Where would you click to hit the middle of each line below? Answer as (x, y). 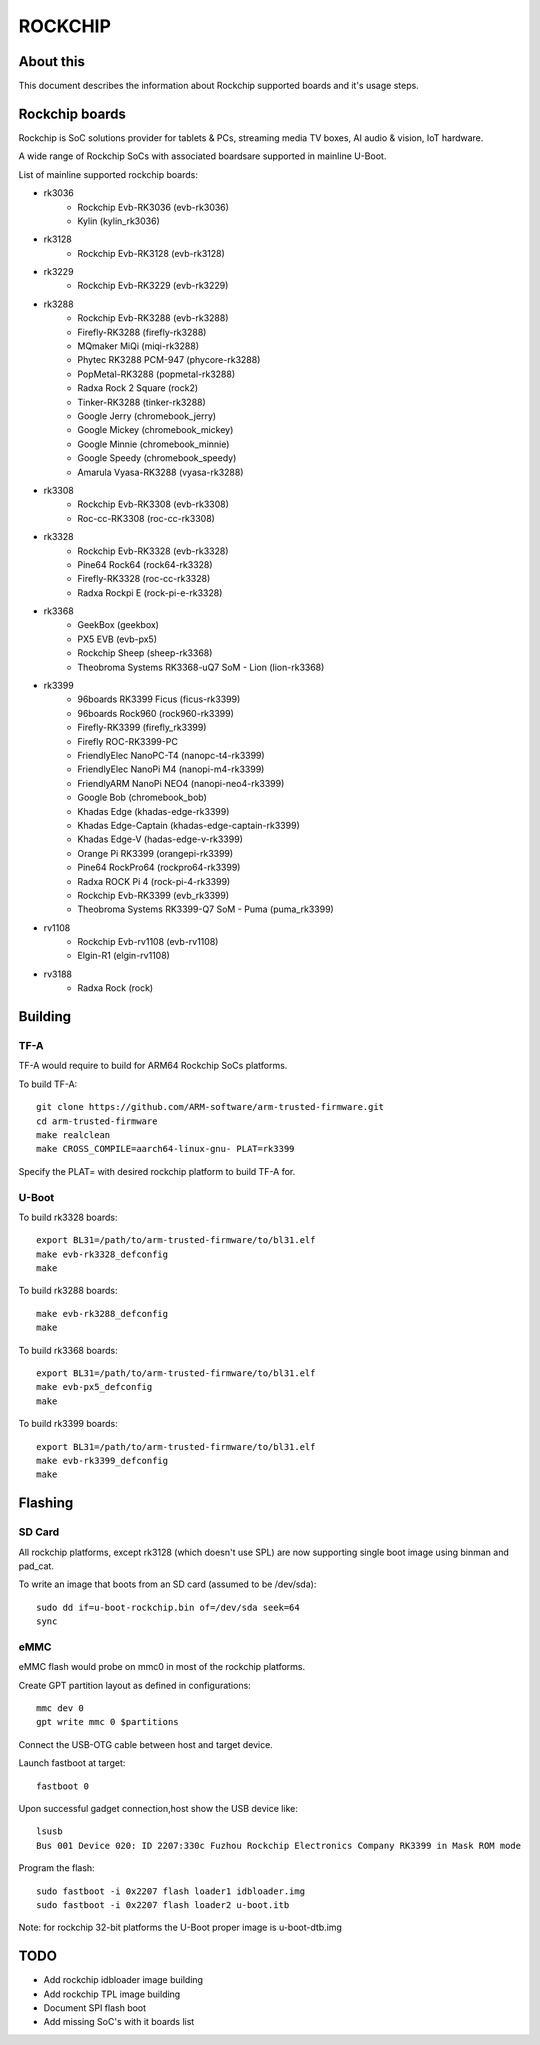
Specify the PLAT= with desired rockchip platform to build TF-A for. (157, 1171)
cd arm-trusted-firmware (97, 1121)
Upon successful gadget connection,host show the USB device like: (158, 1808)
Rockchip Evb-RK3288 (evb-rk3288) (153, 318)
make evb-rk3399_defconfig (102, 1460)
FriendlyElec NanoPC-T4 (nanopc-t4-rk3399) (171, 755)
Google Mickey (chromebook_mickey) (155, 430)
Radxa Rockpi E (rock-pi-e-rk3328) (150, 592)
